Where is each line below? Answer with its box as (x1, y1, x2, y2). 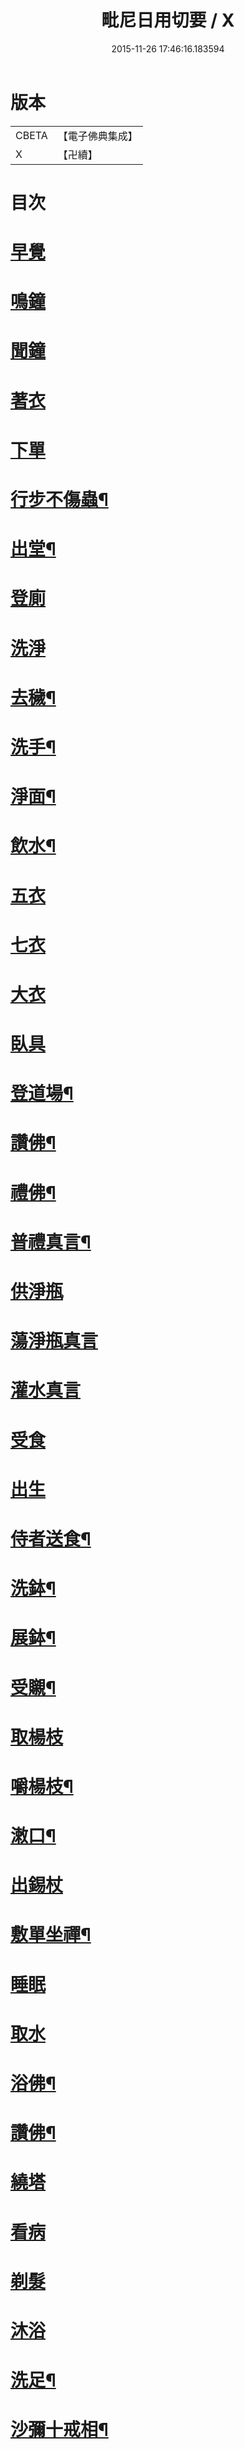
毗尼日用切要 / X (101, 9, 235, 32)
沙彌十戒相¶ (10, 2419, 109, 2441)
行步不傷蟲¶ (10, 489, 109, 511)
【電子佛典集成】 (57, 129, 138, 143)
